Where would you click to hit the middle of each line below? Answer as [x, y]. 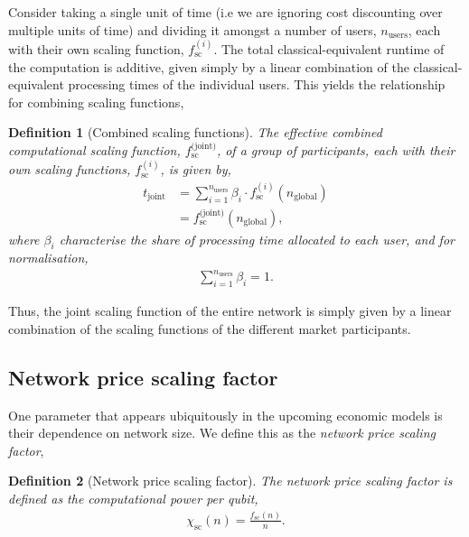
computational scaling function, [94, 149]
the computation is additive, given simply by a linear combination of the [209, 66]
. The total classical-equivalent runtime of [329, 48]
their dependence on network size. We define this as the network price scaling [222, 433]
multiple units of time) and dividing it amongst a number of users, [192, 29]
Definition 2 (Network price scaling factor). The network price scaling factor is [230, 481]
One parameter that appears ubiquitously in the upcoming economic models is [225, 415]
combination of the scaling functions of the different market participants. [210, 328]
